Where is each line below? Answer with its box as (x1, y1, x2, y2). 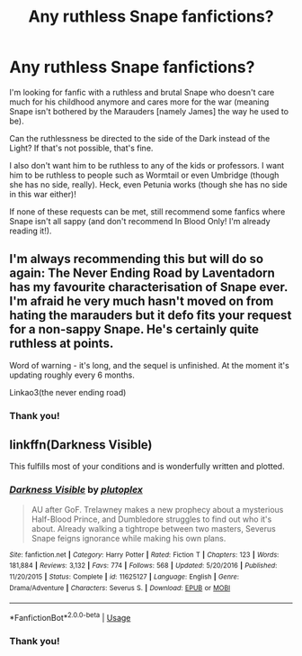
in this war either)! (9, 188, 76, 199)
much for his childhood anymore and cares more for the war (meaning (9, 96, 270, 107)
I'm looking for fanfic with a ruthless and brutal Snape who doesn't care (9, 87, 275, 97)
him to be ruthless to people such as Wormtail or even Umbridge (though (9, 169, 280, 180)
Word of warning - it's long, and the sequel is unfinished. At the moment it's (9, 360, 289, 370)
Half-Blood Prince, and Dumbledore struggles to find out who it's (31, 514, 272, 524)
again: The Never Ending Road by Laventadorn (9, 266, 276, 281)
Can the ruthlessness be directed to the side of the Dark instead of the (9, 132, 271, 143)
